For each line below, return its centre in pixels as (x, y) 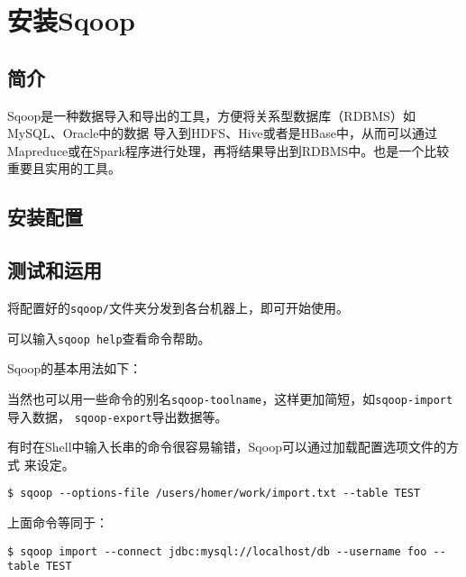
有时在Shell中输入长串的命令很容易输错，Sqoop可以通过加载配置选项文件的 (227, 447)
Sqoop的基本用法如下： (75, 368)
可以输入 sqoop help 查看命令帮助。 (109, 338)
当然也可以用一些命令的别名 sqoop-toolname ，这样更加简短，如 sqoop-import (230, 398)
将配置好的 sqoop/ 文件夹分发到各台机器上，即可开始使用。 (178, 307)
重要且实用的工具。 (64, 168)
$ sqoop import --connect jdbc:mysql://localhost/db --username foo (217, 551)
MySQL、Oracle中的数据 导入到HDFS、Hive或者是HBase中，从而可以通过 (222, 133)
